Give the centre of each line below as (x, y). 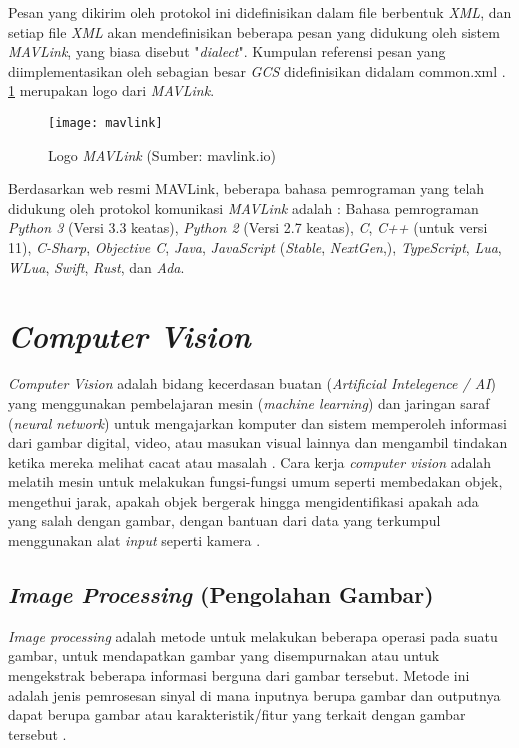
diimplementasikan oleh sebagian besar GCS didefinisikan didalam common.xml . (257, 70)
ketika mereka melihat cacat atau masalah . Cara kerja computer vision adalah (250, 461)
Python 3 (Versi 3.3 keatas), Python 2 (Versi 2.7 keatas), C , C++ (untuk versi (248, 227)
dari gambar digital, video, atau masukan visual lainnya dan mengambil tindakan (258, 442)
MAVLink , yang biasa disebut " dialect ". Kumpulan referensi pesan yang (227, 51)
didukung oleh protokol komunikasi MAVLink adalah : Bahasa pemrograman (243, 207)
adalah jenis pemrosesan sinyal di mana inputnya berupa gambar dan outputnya (254, 694)
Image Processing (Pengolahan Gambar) (221, 594)
